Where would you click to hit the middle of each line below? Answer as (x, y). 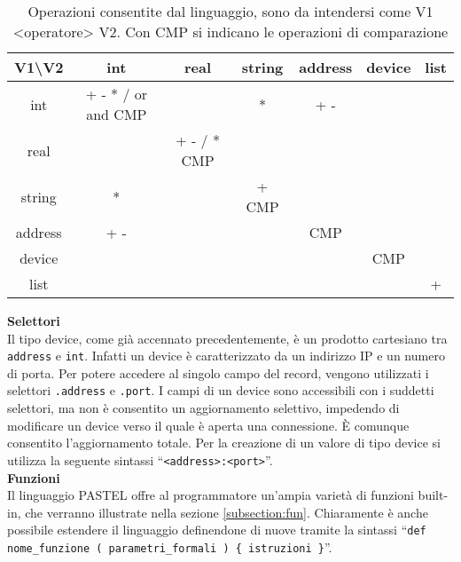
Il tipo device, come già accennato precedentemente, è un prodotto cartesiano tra (227, 338)
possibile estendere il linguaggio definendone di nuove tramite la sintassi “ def (217, 530)
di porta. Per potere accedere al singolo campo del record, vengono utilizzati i (218, 372)
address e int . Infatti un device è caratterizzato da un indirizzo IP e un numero (226, 356)
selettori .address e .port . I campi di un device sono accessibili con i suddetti (221, 390)
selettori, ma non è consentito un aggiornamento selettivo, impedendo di (203, 408)
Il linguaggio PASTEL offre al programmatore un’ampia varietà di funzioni (211, 495)
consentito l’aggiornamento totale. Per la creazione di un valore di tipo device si (224, 443)
